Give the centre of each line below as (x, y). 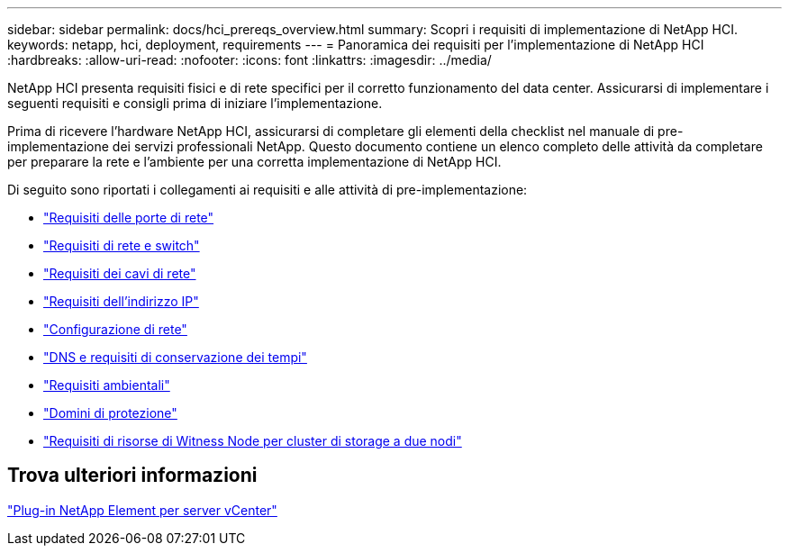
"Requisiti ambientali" (107, 385)
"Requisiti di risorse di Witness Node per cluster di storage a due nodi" (253, 441)
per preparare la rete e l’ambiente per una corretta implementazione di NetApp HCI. (254, 162)
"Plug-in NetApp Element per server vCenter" (142, 510)
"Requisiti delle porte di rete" (129, 218)
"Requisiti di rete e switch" (122, 245)
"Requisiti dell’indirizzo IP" (121, 301)
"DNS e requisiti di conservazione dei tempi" (175, 357)
